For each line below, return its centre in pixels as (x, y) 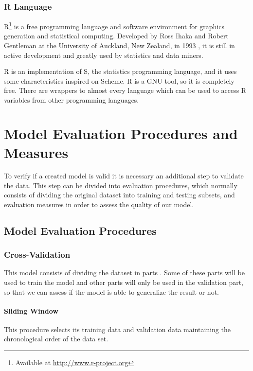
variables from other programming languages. (72, 100)
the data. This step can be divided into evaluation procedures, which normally (121, 185)
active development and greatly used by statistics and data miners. (104, 55)
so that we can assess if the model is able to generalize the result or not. (111, 291)
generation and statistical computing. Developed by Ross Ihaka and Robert (116, 36)
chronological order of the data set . (56, 339)
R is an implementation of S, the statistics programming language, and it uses (120, 71)
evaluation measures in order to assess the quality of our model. (99, 204)
